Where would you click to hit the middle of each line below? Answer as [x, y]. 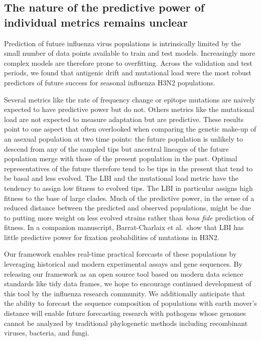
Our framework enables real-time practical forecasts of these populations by [120, 254]
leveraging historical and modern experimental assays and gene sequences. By [123, 264]
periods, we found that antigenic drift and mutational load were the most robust [128, 73]
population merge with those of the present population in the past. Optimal [121, 158]
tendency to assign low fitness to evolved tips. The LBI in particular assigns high [128, 188]
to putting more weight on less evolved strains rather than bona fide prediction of [129, 217]
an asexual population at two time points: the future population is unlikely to [123, 138]
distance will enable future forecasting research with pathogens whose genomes [125, 313]
